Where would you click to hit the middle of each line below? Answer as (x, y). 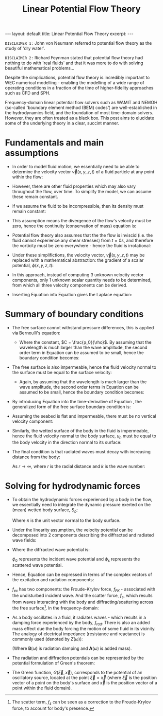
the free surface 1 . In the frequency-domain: (55, 608)
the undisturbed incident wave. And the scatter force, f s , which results (82, 596)
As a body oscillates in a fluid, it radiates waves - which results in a (79, 617)
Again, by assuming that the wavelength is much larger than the (83, 382)
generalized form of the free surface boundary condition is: (71, 407)
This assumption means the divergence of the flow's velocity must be (81, 221)
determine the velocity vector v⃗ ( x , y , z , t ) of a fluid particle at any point (83, 172)
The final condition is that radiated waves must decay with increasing (81, 451)
